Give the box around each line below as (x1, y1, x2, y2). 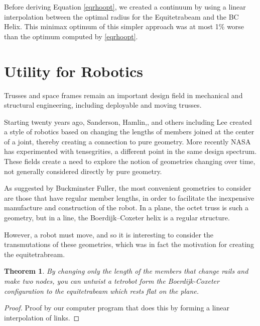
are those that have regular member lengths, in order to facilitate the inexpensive (4, 192, 254, 203)
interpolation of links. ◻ (4, 312, 80, 322)
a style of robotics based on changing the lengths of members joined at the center (4, 126, 254, 137)
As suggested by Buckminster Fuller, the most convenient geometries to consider (4, 183, 251, 193)
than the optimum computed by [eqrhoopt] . (4, 31, 138, 41)
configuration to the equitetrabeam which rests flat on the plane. (4, 285, 199, 296)
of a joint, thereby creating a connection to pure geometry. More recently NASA (4, 136, 251, 146)
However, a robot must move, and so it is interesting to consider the (4, 229, 213, 239)
